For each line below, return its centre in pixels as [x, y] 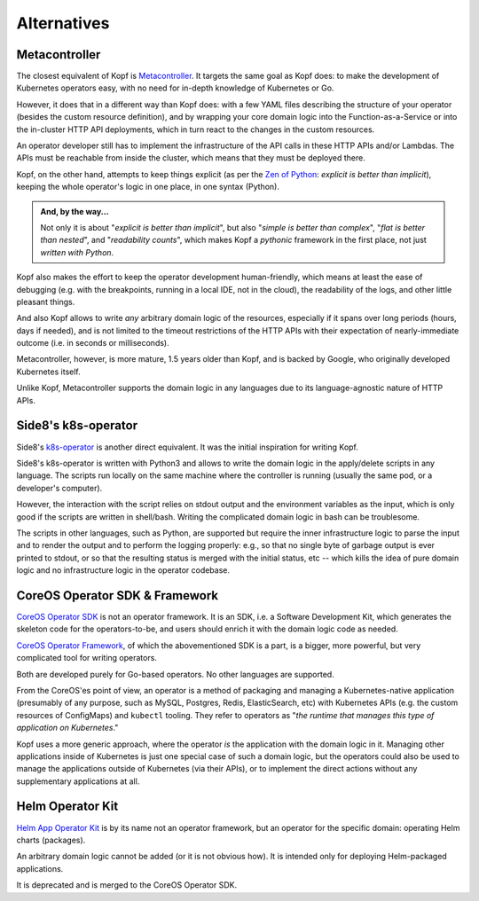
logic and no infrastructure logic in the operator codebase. [123, 570]
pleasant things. [46, 302]
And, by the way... [75, 211]
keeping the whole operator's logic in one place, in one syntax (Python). [148, 187]
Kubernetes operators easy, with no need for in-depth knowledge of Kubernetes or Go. [175, 88]
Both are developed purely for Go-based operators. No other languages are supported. [175, 674]
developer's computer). [59, 488]
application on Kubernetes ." [67, 728]
